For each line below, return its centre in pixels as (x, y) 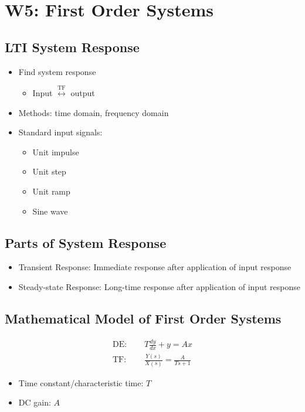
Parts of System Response (86, 242)
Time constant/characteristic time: (81, 382)
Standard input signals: (60, 132)
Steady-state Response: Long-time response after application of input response (159, 286)
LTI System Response (72, 47)
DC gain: (35, 402)
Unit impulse (56, 151)
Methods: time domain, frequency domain (94, 112)
